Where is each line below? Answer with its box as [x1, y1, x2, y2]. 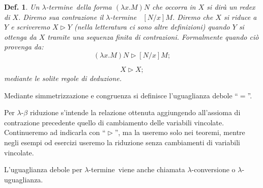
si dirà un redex [207, 2, 255, 12]
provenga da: [4, 41, 44, 52]
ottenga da [4, 31, 37, 42]
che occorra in [152, 2, 196, 12]
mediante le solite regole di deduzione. [4, 72, 122, 83]
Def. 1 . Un [4, 2, 40, 12]
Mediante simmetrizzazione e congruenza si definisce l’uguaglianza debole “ [4, 90, 238, 100]
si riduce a [224, 11, 257, 22]
